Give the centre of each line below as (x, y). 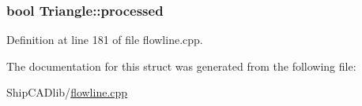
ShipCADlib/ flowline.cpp (67, 92)
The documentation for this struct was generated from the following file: (181, 66)
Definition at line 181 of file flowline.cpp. (105, 40)
